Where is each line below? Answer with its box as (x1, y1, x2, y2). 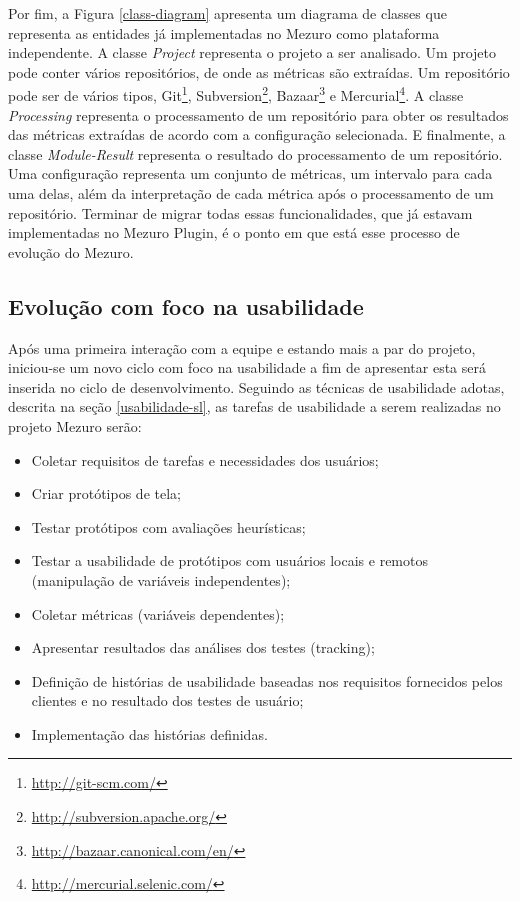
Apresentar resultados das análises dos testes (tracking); (31, 637, 375, 658)
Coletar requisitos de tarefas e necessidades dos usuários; (31, 449, 379, 470)
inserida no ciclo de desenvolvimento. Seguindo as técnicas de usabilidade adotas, (8, 376, 505, 397)
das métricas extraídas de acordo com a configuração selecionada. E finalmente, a (8, 124, 506, 145)
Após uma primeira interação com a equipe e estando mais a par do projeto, (8, 337, 476, 358)
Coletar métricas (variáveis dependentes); (31, 603, 285, 624)
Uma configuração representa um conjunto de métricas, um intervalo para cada (8, 163, 493, 184)
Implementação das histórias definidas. (31, 723, 268, 744)
